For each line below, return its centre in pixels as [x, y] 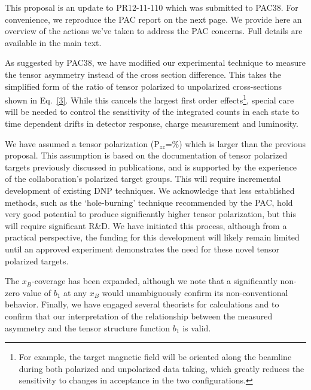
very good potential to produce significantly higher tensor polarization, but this [151, 214]
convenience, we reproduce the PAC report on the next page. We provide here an [153, 19]
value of [37, 292]
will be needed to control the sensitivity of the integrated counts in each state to [152, 112]
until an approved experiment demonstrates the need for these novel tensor [142, 249]
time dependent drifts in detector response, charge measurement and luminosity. [152, 123]
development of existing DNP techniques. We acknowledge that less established [150, 190]
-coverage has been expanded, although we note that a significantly [155, 281]
